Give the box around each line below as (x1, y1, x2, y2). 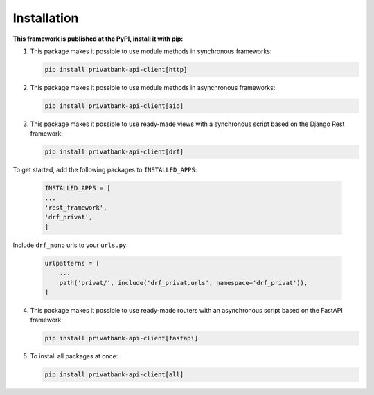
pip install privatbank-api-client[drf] (44, 148, 184, 156)
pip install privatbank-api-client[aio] (44, 102, 184, 110)
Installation (12, 10, 79, 26)
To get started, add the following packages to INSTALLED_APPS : (12, 166, 197, 174)
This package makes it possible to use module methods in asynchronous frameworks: (30, 83, 276, 91)
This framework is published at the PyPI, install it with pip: (12, 35, 184, 43)
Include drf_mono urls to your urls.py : (12, 241, 128, 249)
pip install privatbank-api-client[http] (44, 66, 188, 73)
